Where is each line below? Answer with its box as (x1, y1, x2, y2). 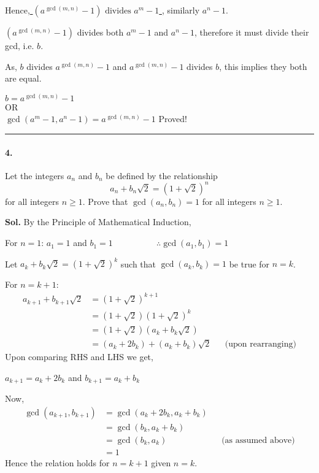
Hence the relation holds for (5, 456, 110, 469)
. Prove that (82, 194, 128, 207)
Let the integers (5, 169, 64, 182)
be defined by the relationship (106, 169, 218, 182)
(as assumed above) (221, 436, 295, 445)
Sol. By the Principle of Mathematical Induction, (5, 215, 191, 228)
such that (120, 257, 156, 270)
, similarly (161, 4, 200, 16)
